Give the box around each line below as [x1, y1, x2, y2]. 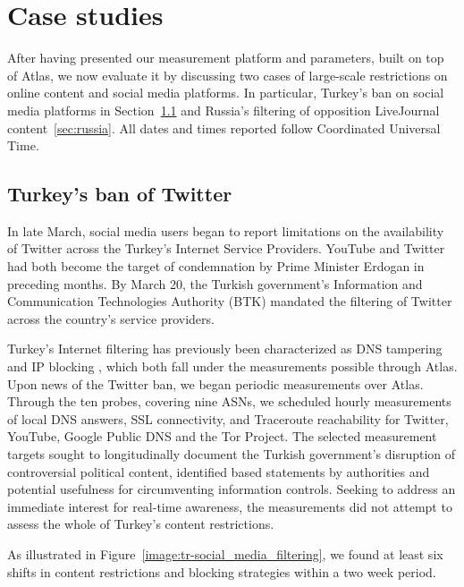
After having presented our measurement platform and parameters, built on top [7, 48, 444, 67]
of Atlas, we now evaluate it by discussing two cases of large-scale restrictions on [7, 65, 448, 84]
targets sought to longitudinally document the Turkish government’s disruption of [7, 445, 456, 464]
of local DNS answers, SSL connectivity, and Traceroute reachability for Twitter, [7, 409, 449, 428]
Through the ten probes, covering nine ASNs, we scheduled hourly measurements [7, 392, 451, 411]
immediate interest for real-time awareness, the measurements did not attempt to [7, 497, 452, 515]
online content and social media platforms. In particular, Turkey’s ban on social [7, 83, 444, 102]
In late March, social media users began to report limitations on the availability [7, 221, 444, 240]
